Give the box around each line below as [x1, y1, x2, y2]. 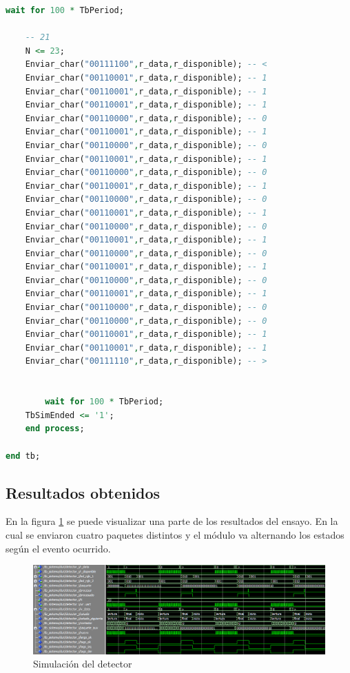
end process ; [25, 424, 85, 434]
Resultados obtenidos [6, 482, 161, 503]
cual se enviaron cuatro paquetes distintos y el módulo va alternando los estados [6, 527, 344, 541]
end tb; [6, 451, 41, 461]
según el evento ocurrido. [6, 541, 111, 555]
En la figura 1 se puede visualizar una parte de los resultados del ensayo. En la [6, 514, 338, 528]
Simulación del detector [33, 656, 132, 671]
